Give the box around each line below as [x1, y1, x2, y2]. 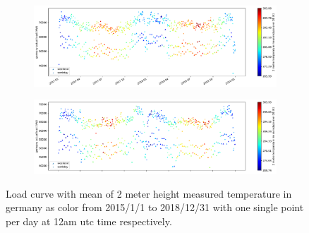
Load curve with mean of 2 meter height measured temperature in [6, 186, 292, 201]
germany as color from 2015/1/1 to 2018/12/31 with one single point [6, 200, 304, 215]
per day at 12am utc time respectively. [6, 213, 172, 228]
